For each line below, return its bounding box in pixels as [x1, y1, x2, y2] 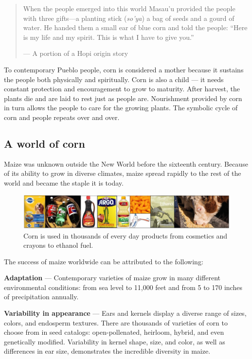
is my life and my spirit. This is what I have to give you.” [23, 32, 194, 42]
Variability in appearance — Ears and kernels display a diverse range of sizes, [4, 308, 247, 318]
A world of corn [4, 136, 85, 151]
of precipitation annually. [4, 291, 79, 302]
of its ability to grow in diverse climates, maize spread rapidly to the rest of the [4, 168, 241, 178]
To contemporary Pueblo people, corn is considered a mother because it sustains [4, 64, 244, 74]
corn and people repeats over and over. [4, 112, 120, 122]
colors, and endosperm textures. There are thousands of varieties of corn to [4, 317, 228, 327]
